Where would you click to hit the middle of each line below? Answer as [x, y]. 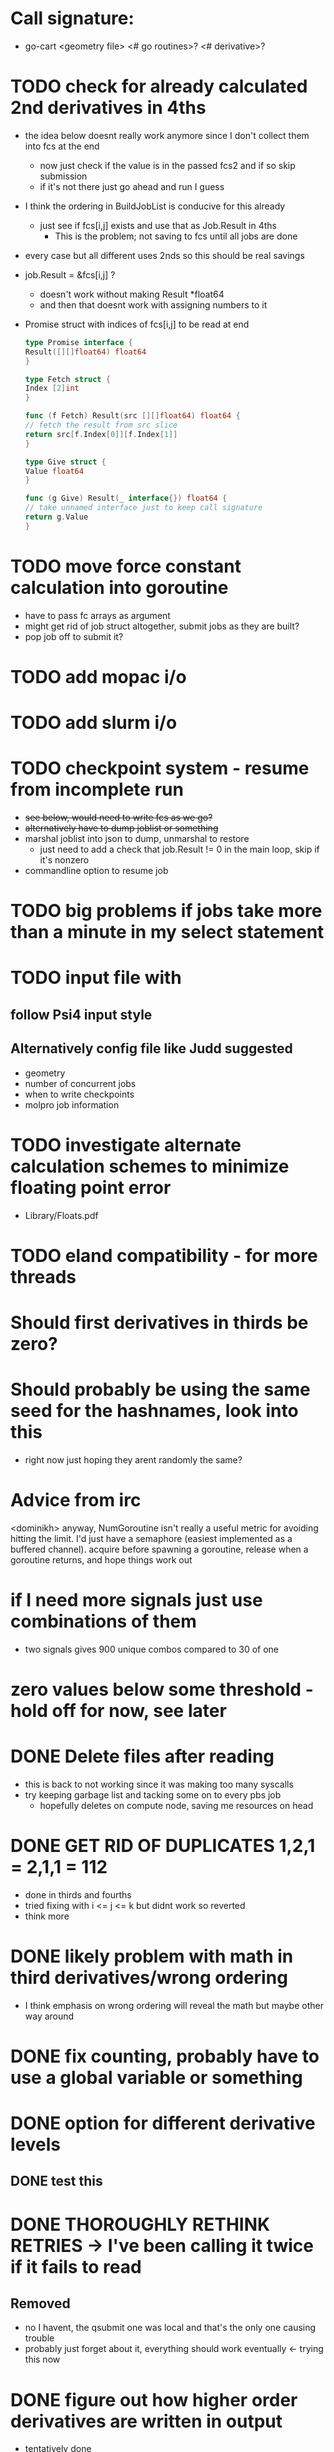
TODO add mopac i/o [98, 676]
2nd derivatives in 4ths [108, 108]
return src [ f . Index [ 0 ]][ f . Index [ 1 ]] [101, 434]
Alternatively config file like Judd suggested [151, 1048]
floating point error [91, 1187]
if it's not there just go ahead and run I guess [132, 186]
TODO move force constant [126, 566]
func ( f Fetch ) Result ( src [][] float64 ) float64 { [132, 416]
